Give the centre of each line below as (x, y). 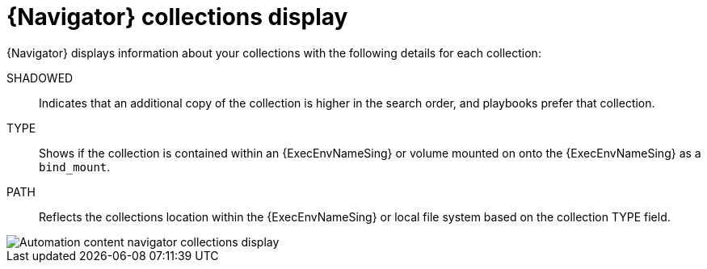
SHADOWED (40, 78)
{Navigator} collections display (177, 17)
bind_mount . (75, 166)
